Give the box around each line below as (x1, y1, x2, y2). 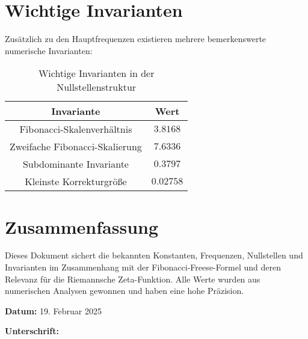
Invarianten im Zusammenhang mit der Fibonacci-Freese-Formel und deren (5, 261, 282, 273)
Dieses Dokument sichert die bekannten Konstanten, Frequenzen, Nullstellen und (5, 249, 303, 261)
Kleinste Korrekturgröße (25, 174, 127, 189)
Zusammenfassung (5, 214, 159, 239)
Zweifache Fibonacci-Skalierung (10, 139, 142, 154)
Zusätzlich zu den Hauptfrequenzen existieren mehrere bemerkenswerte (5, 32, 266, 45)
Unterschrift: (5, 325, 59, 337)
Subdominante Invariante (22, 157, 129, 171)
